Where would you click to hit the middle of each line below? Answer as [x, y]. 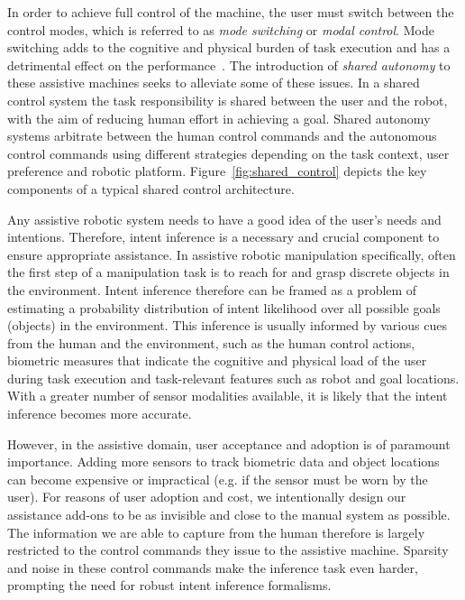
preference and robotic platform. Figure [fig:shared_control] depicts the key [217, 171]
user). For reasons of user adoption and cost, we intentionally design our [207, 497]
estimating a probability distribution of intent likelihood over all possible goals [224, 307]
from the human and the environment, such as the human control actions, [211, 342]
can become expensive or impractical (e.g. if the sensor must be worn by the [218, 479]
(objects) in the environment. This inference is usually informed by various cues [227, 325]
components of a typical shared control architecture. [151, 188]
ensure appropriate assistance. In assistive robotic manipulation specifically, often [232, 254]
